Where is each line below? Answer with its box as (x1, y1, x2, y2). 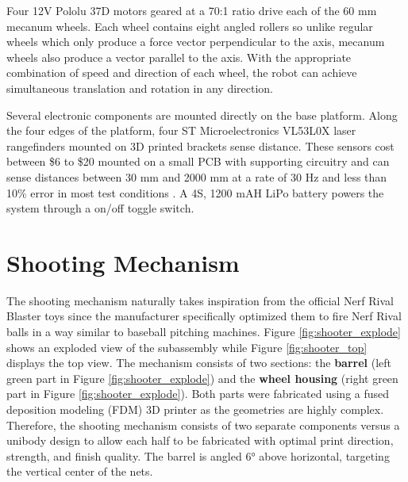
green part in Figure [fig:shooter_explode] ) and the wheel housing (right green (6, 369, 398, 386)
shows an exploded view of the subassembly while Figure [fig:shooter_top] (6, 339, 368, 355)
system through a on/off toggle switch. (6, 200, 194, 216)
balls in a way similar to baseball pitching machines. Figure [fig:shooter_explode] (6, 323, 401, 340)
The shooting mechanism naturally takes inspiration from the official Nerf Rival (6, 292, 394, 308)
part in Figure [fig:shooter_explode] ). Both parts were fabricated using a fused (6, 385, 390, 402)
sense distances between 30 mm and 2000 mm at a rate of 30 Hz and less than (6, 168, 387, 185)
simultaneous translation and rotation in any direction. (6, 79, 274, 96)
